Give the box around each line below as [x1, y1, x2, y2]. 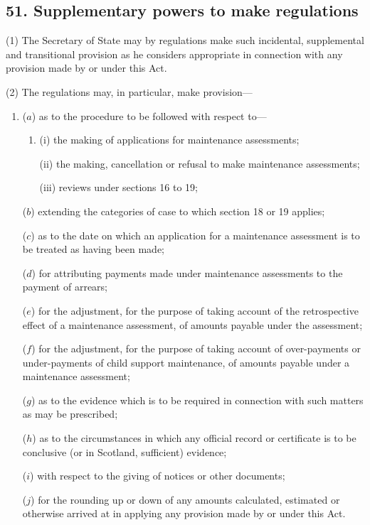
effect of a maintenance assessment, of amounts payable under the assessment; [22, 317, 363, 332]
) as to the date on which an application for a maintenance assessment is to [31, 227, 360, 242]
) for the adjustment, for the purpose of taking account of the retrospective [31, 303, 359, 318]
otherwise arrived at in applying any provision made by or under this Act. [22, 506, 346, 521]
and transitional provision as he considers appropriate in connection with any [6, 46, 343, 61]
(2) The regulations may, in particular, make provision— [6, 84, 253, 99]
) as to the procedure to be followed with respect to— [31, 108, 267, 123]
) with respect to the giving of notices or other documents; [30, 468, 285, 483]
